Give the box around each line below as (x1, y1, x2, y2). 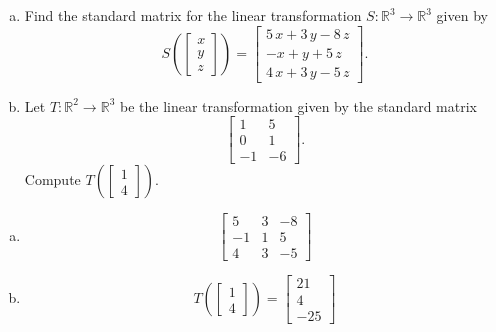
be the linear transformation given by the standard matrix (119, 95, 477, 116)
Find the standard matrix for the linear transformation (24, 5, 362, 25)
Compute (24, 169, 81, 190)
